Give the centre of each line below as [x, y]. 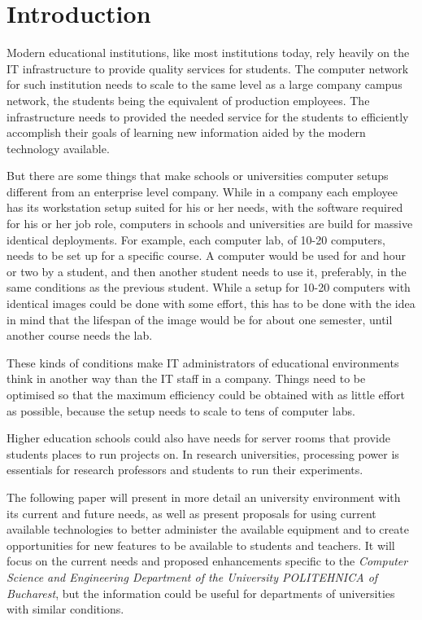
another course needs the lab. [80, 335]
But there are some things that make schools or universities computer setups [198, 176]
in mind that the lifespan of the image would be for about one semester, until [200, 319]
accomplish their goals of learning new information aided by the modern [186, 132]
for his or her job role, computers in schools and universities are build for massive [210, 224]
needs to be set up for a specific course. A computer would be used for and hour [206, 255]
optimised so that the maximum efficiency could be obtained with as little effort [206, 394]
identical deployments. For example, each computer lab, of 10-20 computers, [196, 239]
